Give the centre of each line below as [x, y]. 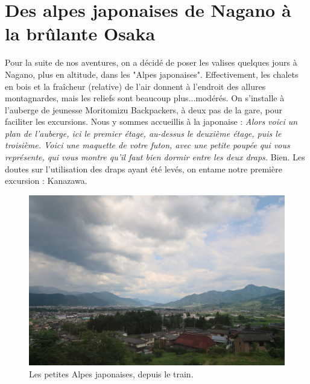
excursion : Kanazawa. [46, 181]
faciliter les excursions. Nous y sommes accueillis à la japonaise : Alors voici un [151, 121]
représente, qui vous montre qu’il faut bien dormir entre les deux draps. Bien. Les [155, 157]
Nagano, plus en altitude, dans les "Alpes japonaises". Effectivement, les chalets [152, 74]
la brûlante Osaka [80, 33]
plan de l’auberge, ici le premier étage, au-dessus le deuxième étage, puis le [143, 133]
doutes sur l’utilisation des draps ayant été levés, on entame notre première [144, 168]
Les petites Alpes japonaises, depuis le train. [111, 373]
